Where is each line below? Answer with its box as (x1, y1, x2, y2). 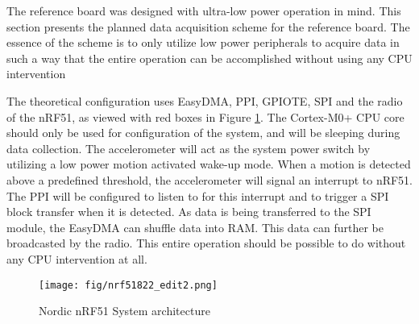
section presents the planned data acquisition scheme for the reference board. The (6, 18, 410, 35)
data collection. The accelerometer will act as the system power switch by (6, 139, 371, 156)
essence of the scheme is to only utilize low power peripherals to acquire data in (6, 34, 400, 51)
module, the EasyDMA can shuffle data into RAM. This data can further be (6, 218, 384, 235)
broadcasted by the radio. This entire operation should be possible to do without (6, 235, 406, 251)
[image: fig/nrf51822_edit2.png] (39, 279, 218, 291)
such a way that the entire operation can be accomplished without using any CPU (6, 49, 413, 66)
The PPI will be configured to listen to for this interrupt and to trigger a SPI (6, 187, 389, 204)
